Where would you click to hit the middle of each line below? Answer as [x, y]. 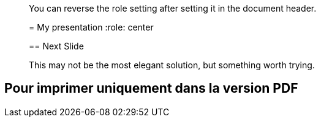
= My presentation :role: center [91, 27]
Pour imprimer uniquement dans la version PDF [151, 88]
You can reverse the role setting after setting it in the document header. [173, 8]
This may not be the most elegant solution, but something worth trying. [172, 65]
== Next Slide [56, 46]
